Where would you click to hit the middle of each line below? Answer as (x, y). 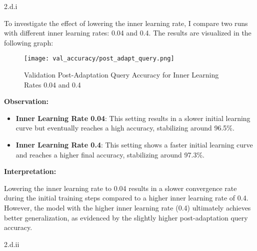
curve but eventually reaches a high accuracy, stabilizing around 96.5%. (125, 128)
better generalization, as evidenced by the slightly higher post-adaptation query (126, 217)
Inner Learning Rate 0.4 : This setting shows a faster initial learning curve (134, 144)
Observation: (26, 101)
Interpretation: (30, 171)
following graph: (29, 42)
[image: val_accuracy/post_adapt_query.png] (99, 59)
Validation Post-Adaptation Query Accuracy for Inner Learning (121, 75)
